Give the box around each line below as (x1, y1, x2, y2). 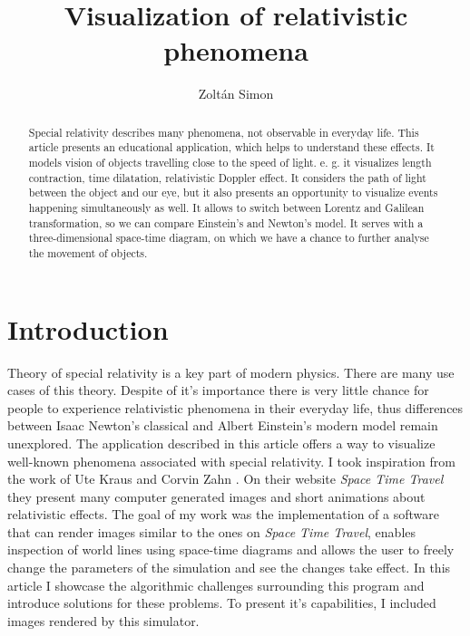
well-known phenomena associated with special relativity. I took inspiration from (7, 451, 455, 470)
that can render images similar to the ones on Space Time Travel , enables (7, 522, 416, 541)
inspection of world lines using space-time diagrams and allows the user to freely (7, 540, 455, 559)
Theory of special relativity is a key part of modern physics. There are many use (7, 362, 455, 381)
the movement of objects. (28, 245, 148, 260)
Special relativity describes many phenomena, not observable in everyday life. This (28, 124, 419, 140)
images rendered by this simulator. (7, 611, 200, 630)
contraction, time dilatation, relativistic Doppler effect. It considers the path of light (28, 169, 426, 185)
